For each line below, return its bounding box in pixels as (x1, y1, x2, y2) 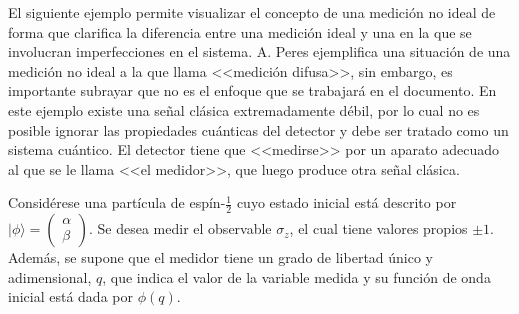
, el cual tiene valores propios (289, 218, 468, 239)
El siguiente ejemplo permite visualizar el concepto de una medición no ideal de (8, 2, 496, 22)
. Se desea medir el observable (89, 218, 272, 239)
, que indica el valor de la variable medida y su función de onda (102, 266, 491, 287)
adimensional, (8, 266, 92, 287)
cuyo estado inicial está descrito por (236, 192, 457, 213)
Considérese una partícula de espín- (8, 192, 226, 213)
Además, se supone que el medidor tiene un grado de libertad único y (8, 247, 434, 268)
